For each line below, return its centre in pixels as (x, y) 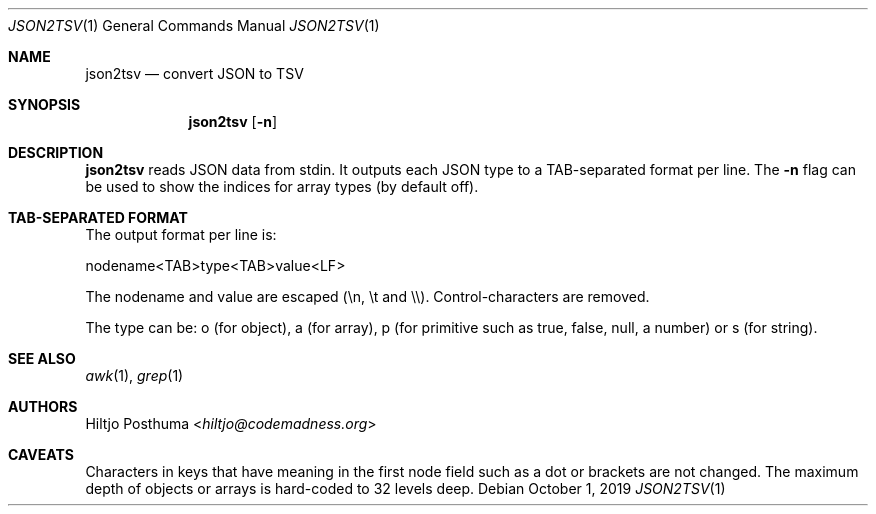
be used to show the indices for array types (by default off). (282, 186)
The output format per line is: (181, 234)
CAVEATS (41, 454)
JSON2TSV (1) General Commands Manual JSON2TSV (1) (194, 25)
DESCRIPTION (56, 152)
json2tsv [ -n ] (233, 121)
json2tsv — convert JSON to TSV (194, 73)
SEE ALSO (42, 358)
